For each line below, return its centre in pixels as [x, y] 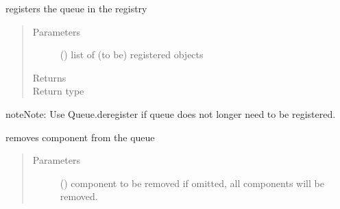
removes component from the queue [80, 137]
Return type [58, 91]
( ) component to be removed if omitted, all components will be [192, 183]
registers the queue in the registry [76, 8]
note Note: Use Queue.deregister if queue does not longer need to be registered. [171, 113]
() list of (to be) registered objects [132, 54]
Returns [49, 77]
